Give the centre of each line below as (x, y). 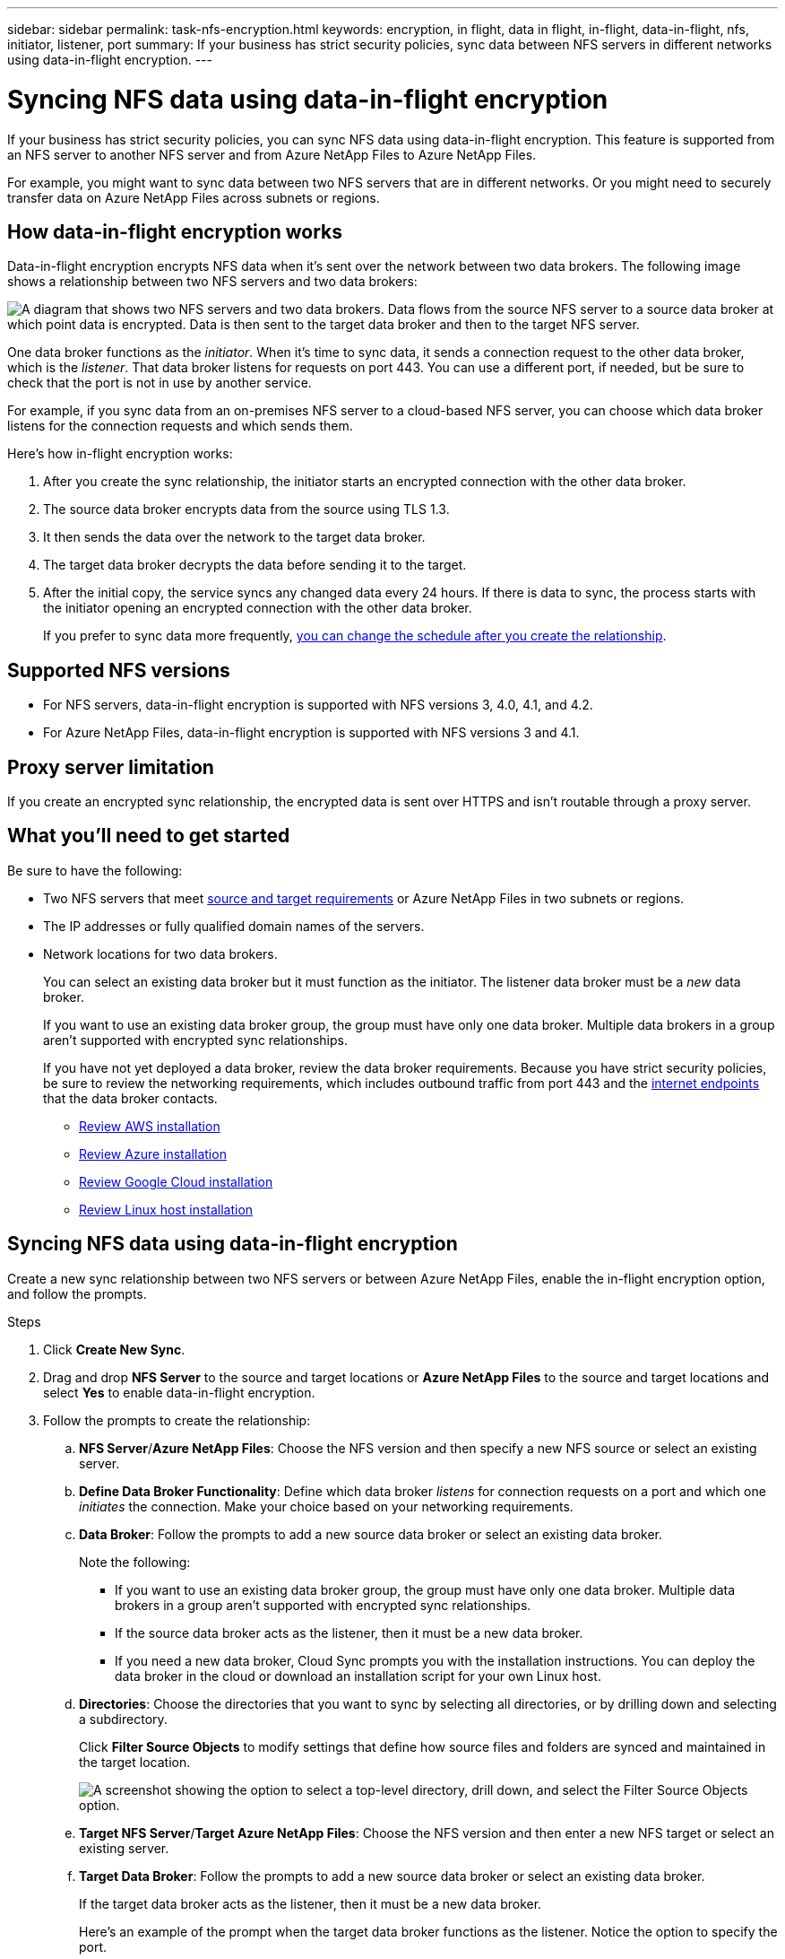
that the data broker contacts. (130, 1098)
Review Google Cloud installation (176, 1181)
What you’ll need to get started (149, 836)
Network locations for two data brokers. (160, 953)
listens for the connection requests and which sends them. (180, 426)
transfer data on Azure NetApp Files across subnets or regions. (194, 197)
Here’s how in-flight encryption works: (120, 454)
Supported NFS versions (119, 670)
